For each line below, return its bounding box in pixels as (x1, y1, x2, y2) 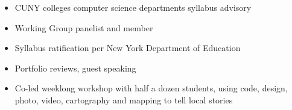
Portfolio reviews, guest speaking (14, 61, 136, 74)
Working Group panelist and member (14, 21, 153, 34)
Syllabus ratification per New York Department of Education (14, 41, 241, 54)
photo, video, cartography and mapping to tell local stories (14, 93, 233, 106)
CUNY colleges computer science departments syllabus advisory (14, 1, 252, 13)
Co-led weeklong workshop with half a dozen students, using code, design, (14, 82, 288, 94)
